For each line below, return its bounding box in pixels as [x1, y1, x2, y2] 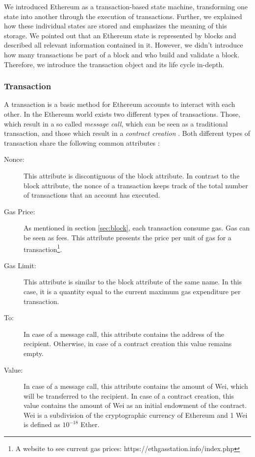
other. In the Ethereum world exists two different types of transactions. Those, [4, 108, 240, 119]
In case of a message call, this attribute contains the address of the [24, 329, 224, 339]
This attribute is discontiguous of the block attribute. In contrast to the [24, 170, 240, 180]
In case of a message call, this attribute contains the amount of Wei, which [24, 381, 248, 391]
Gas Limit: [4, 260, 36, 270]
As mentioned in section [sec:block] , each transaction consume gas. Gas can [24, 223, 250, 233]
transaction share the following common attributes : [4, 137, 160, 148]
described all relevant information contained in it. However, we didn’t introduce [4, 40, 243, 50]
